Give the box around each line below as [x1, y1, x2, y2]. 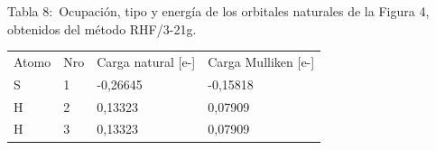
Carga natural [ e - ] [97, 52, 196, 70]
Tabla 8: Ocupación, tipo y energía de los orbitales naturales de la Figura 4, [7, 2, 430, 20]
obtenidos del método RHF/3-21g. [7, 19, 197, 38]
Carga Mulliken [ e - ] [208, 52, 315, 70]
